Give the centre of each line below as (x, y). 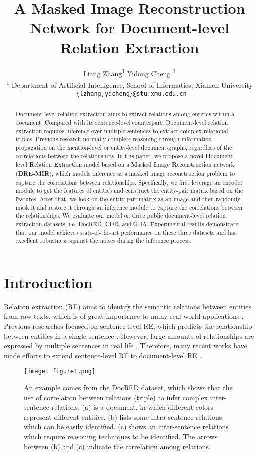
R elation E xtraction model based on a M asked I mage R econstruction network (131, 165)
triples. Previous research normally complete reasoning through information (114, 139)
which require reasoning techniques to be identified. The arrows (121, 436)
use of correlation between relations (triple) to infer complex (116, 397)
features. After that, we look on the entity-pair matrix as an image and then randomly (128, 199)
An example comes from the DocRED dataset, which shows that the (128, 387)
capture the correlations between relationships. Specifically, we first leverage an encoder (129, 182)
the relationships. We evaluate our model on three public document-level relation (121, 216)
